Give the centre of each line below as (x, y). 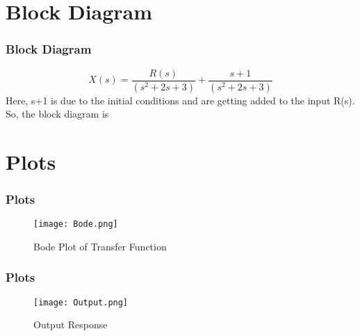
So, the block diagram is (57, 114)
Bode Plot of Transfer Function (100, 246)
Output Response (71, 325)
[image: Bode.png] (76, 224)
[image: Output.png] (81, 302)
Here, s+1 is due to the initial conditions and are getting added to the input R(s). (180, 100)
